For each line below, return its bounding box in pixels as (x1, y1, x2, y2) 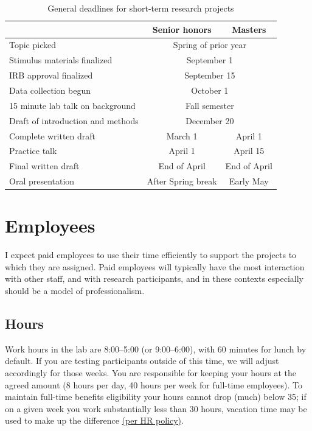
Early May (229, 175, 269, 187)
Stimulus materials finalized (9, 54, 113, 66)
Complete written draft (9, 129, 96, 142)
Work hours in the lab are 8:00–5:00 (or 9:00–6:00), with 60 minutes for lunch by (5, 342, 307, 355)
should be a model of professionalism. (5, 284, 145, 297)
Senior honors (152, 23, 212, 35)
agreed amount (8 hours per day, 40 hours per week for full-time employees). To (5, 378, 302, 391)
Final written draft (9, 159, 80, 172)
